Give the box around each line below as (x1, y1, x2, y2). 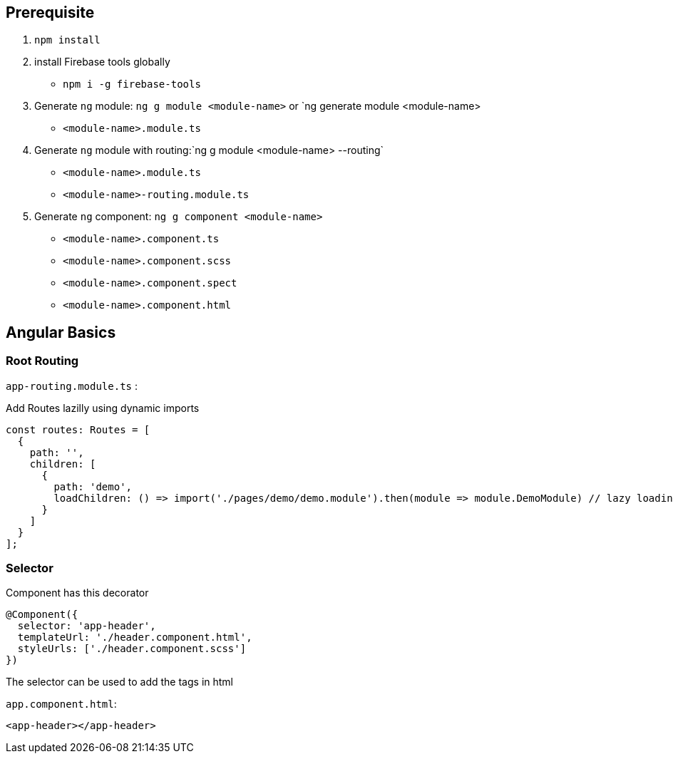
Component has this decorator (6, 587, 149, 599)
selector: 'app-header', (17, 620, 156, 632)
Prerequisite (6, 4, 95, 21)
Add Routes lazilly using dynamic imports (6, 401, 200, 414)
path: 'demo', (53, 480, 133, 492)
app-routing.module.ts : (6, 379, 138, 392)
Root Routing (6, 353, 79, 368)
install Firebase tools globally (34, 56, 170, 68)
